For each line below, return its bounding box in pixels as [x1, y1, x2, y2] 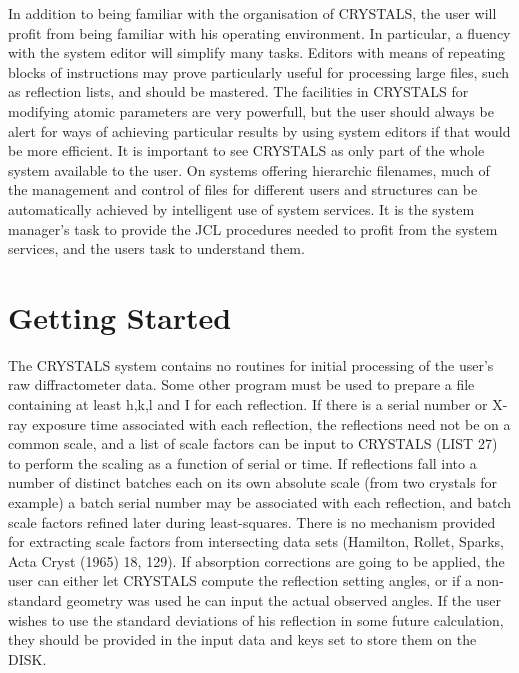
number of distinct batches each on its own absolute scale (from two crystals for [8, 472, 498, 493]
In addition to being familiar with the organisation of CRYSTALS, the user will [8, 3, 497, 23]
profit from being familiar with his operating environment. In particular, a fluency [8, 22, 511, 43]
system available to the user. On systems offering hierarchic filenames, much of [8, 159, 490, 180]
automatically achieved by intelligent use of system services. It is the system [8, 198, 475, 219]
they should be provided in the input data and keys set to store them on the [8, 629, 477, 650]
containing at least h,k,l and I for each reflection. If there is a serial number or [8, 394, 488, 415]
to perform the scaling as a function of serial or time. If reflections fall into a [8, 452, 477, 473]
